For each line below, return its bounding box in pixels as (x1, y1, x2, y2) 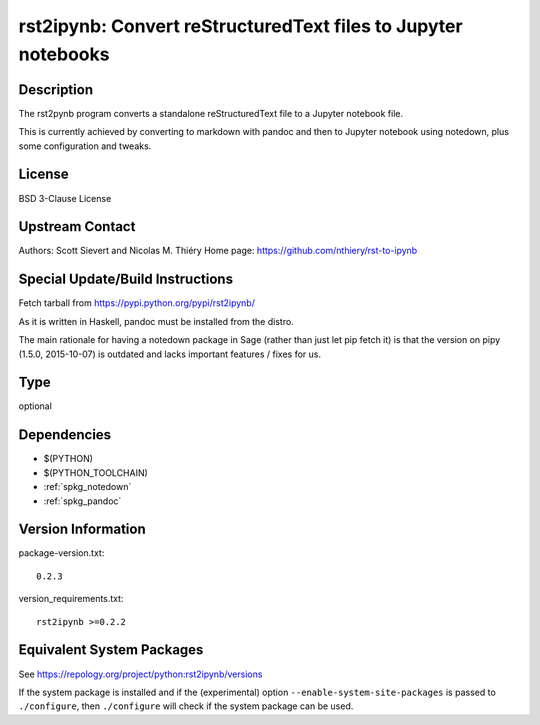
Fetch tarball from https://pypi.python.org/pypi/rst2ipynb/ (18, 297, 255, 309)
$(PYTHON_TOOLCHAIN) (43, 466, 149, 479)
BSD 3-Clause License (18, 192, 112, 204)
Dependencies (18, 426, 112, 444)
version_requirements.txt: (18, 593, 124, 605)
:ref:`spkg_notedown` (43, 481, 132, 493)
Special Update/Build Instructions (18, 271, 234, 288)
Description (18, 81, 94, 98)
